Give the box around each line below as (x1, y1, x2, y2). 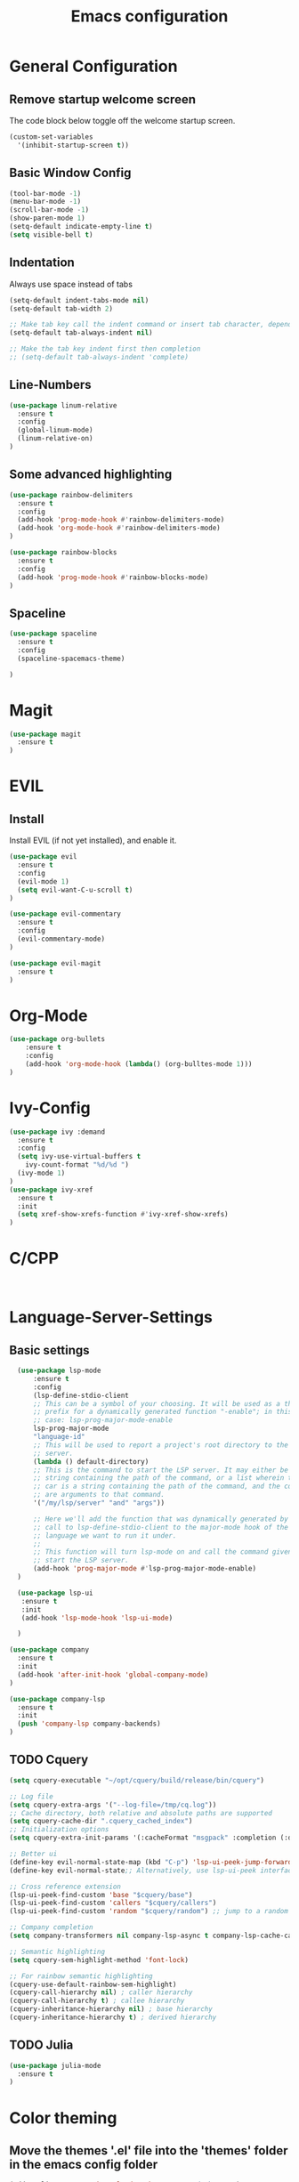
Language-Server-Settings (9, 1307, 214, 1328)
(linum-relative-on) (17, 434, 93, 443)
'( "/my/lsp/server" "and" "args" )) (32, 1499, 166, 1507)
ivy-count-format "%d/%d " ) (25, 1160, 129, 1169)
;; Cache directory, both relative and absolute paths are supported (9, 1808, 273, 1817)
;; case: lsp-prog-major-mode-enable (32, 1416, 174, 1425)
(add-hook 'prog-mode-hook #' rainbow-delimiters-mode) (17, 515, 225, 524)
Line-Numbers (9, 377, 92, 392)
